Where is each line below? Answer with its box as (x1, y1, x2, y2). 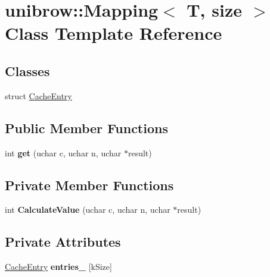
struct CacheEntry (5, 89, 72, 102)
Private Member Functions (5, 175, 174, 194)
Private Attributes (5, 232, 121, 251)
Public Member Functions (5, 118, 168, 137)
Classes (5, 61, 50, 80)
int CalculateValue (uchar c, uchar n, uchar (5, 203, 170, 216)
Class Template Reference (5, 21, 222, 45)
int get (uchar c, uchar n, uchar (5, 146, 122, 159)
